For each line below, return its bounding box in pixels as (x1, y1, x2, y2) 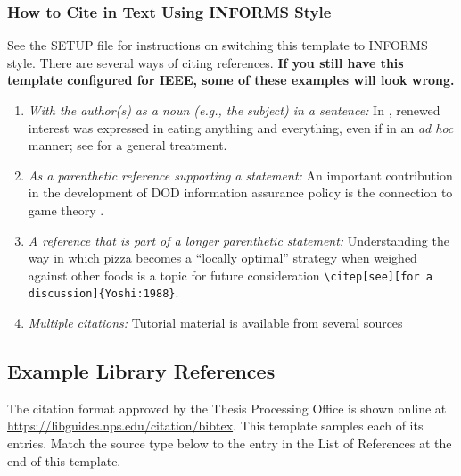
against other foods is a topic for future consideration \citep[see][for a (28, 265, 432, 284)
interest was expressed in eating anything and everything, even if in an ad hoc (28, 118, 454, 137)
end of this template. (7, 451, 121, 470)
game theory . (28, 200, 104, 219)
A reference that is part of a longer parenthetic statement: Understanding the (28, 230, 449, 249)
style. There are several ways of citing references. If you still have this (7, 53, 404, 71)
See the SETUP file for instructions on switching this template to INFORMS (7, 36, 428, 54)
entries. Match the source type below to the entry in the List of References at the (7, 434, 452, 453)
